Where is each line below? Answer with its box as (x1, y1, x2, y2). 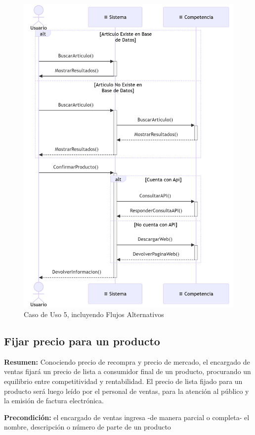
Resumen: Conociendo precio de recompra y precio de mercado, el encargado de (4, 356, 250, 367)
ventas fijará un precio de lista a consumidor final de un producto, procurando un (4, 366, 251, 377)
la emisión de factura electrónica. (4, 395, 104, 406)
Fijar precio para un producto (4, 333, 160, 348)
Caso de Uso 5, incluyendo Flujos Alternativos (24, 309, 164, 319)
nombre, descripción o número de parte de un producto (4, 422, 171, 432)
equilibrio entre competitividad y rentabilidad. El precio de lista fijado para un (4, 376, 243, 386)
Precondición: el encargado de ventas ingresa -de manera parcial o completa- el (4, 412, 250, 422)
